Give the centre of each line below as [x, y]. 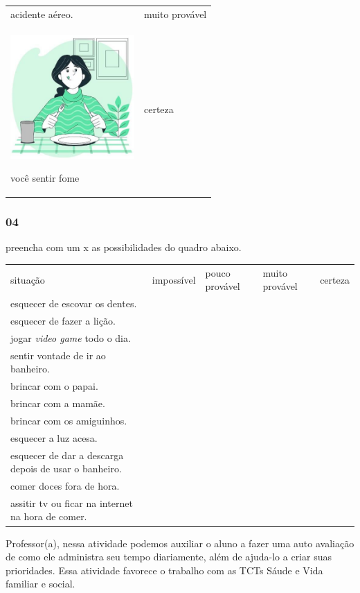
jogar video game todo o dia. [71, 337]
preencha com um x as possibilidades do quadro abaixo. [124, 247]
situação [28, 279]
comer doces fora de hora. [65, 486]
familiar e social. [40, 584]
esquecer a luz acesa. [54, 437]
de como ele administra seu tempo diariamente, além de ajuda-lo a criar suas [169, 557]
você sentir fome [45, 178]
